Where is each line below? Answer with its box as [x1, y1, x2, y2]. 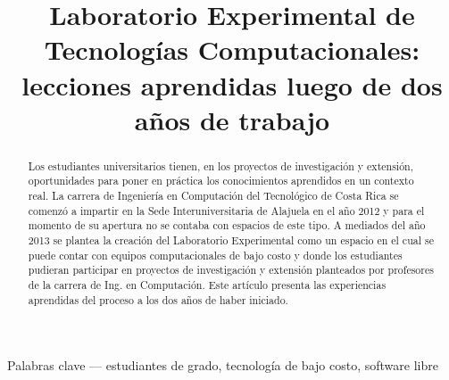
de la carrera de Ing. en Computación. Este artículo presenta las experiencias [28, 277, 387, 292]
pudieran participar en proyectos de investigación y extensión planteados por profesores [28, 262, 434, 277]
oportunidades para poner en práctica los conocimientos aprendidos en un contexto [28, 173, 414, 188]
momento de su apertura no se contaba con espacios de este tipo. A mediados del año [28, 218, 426, 233]
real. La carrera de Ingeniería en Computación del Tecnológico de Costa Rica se [28, 188, 399, 203]
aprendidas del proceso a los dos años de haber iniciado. [28, 292, 288, 307]
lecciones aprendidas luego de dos [21, 66, 443, 103]
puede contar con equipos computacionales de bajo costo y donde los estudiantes [28, 247, 403, 262]
